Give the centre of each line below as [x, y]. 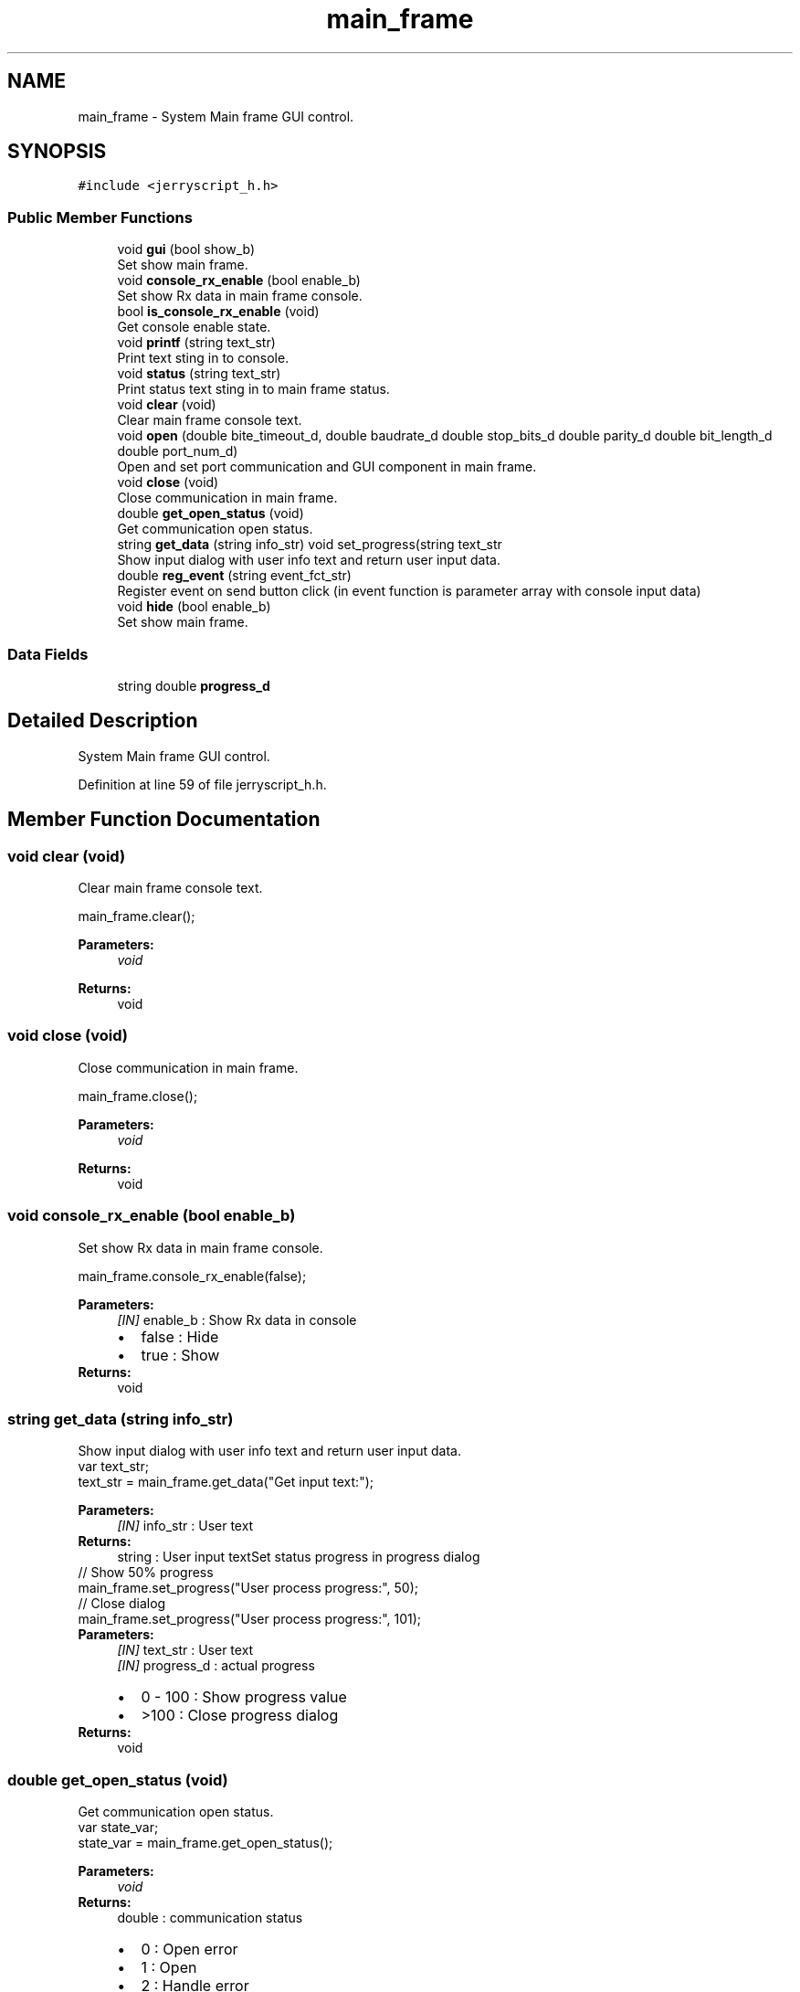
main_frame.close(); [138, 1096]
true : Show [180, 1355]
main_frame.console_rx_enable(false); [192, 1276]
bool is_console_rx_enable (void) [218, 312]
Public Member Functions [100, 217]
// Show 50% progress [146, 1573]
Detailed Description [103, 721]
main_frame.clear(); [137, 916]
